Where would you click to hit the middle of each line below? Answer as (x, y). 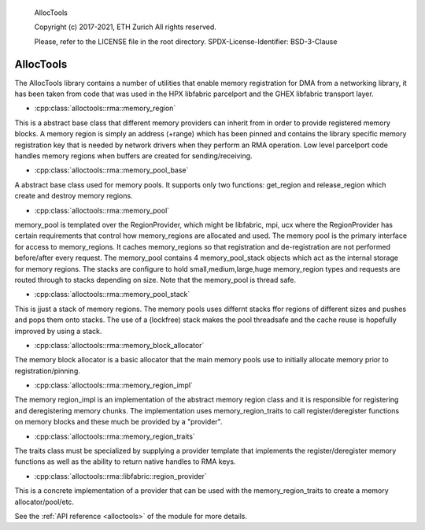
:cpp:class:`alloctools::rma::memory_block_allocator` (119, 345)
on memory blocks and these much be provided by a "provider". (118, 422)
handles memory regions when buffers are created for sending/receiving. (133, 156)
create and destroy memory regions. (74, 196)
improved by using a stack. (58, 331)
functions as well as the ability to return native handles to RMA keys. (125, 461)
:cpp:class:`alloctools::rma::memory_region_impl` (113, 385)
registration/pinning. (47, 371)
